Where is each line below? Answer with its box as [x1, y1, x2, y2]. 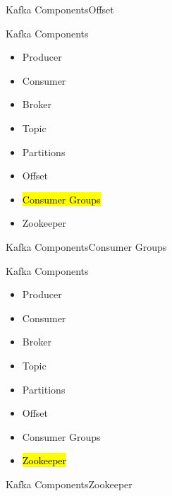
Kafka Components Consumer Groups [6, 239, 167, 254]
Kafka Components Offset [6, 2, 114, 16]
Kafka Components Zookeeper [6, 476, 133, 491]
